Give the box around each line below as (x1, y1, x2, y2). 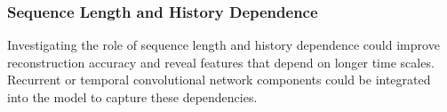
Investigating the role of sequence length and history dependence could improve (7, 36, 440, 54)
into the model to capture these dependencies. (7, 88, 258, 106)
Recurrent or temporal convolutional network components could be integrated (7, 70, 431, 89)
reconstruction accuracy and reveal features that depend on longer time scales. (7, 52, 435, 71)
